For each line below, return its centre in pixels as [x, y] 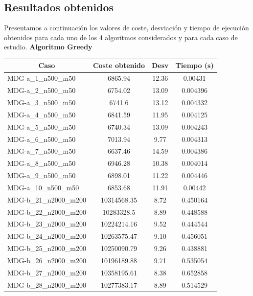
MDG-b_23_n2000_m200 [47, 224]
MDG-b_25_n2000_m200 [47, 248]
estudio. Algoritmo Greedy [48, 47]
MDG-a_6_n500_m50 [42, 139]
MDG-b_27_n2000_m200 [47, 272]
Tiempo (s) [195, 65]
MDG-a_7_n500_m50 [42, 151]
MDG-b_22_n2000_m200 [47, 212]
